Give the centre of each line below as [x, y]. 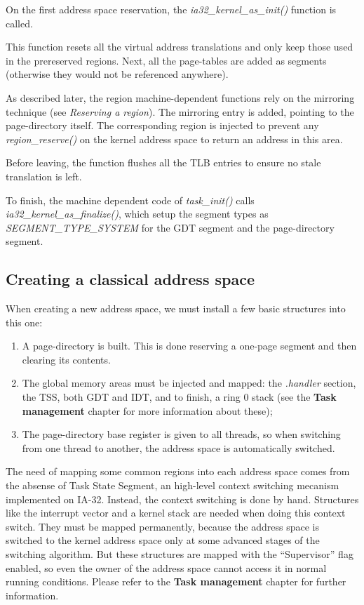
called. [19, 23]
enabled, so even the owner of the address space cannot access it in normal [166, 567]
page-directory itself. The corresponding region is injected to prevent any [162, 125]
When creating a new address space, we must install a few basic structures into [176, 308]
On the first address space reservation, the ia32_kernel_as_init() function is [171, 9]
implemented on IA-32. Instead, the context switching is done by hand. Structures [182, 499]
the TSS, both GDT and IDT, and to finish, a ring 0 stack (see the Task [179, 397]
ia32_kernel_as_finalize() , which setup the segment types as [137, 214]
